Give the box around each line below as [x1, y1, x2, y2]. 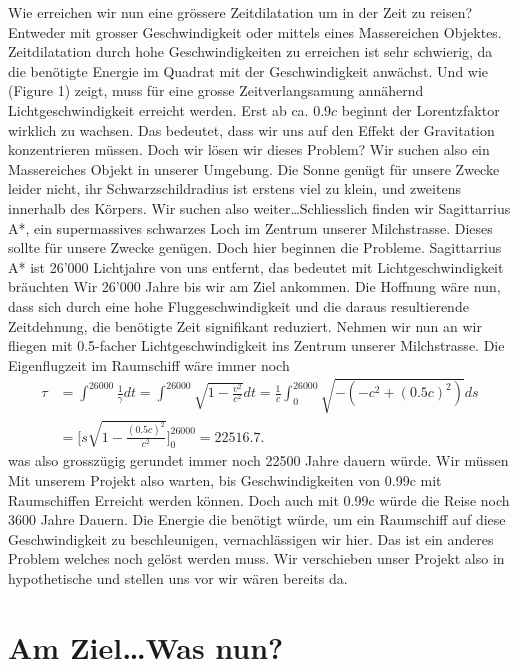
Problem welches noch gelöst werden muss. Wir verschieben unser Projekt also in [8, 548, 505, 569]
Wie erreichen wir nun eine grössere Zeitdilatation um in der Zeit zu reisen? [8, 2, 473, 22]
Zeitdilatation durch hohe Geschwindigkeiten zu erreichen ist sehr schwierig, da [8, 41, 493, 62]
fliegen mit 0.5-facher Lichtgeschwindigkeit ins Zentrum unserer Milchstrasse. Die [8, 335, 505, 356]
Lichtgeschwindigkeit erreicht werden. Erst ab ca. [8, 99, 309, 120]
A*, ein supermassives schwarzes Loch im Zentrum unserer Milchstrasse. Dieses [8, 217, 493, 238]
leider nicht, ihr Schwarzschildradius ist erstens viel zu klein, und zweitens [8, 178, 461, 199]
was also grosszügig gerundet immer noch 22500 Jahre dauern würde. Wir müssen [8, 450, 509, 471]
